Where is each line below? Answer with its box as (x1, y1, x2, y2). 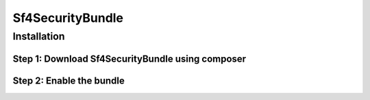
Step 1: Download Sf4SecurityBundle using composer (12, 53, 247, 64)
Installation (12, 30, 65, 42)
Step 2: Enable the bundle (12, 75, 125, 86)
